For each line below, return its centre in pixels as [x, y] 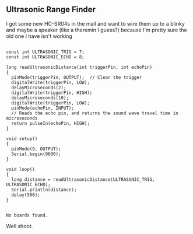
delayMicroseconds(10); [40, 98]
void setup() [22, 139]
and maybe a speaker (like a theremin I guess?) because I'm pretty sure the [97, 30]
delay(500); [26, 195]
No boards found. [27, 215]
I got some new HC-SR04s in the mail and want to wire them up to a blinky [95, 23]
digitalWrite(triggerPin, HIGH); [52, 93]
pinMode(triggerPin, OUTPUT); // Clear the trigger [77, 77]
